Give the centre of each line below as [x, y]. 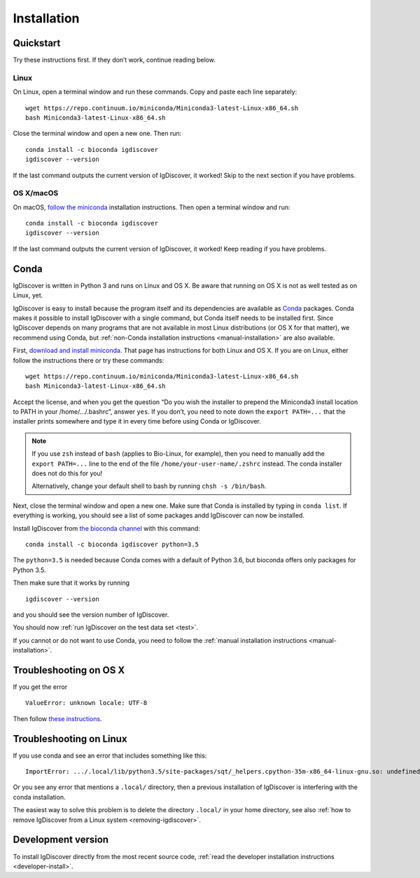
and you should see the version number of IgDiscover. [91, 614]
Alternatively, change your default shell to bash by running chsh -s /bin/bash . [149, 486]
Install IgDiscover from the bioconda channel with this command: [107, 528]
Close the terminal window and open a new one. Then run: [97, 134]
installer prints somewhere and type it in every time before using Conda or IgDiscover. [137, 421]
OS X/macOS [36, 193]
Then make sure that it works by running [71, 583]
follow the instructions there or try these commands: [89, 360]
